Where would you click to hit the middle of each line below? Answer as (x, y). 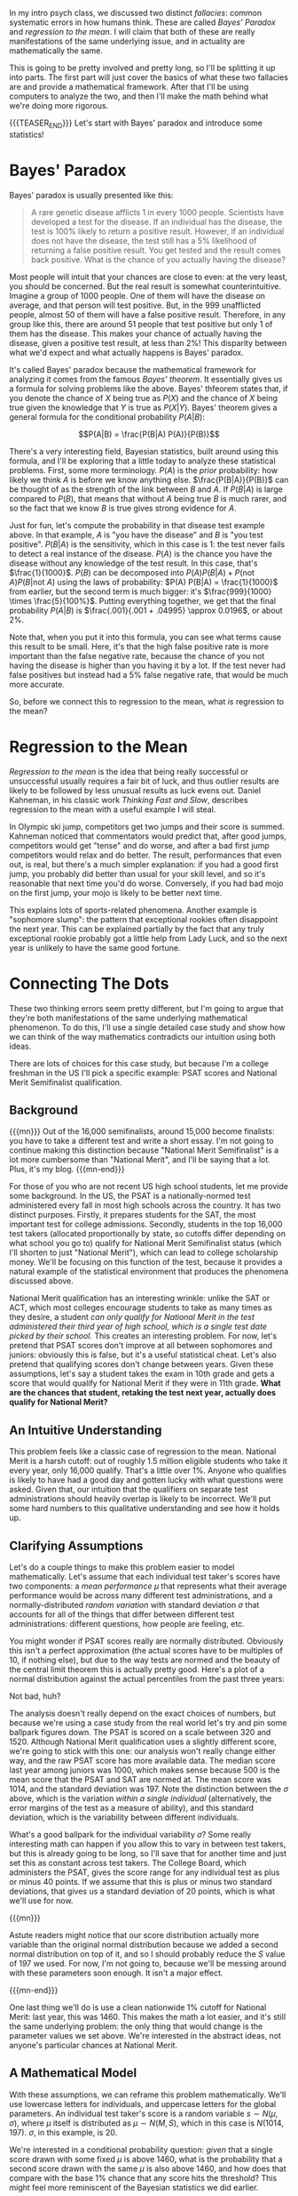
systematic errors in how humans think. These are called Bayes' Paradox (143, 22)
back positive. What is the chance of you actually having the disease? (158, 259)
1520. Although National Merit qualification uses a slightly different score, (143, 1742)
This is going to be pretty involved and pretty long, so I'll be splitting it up (142, 68)
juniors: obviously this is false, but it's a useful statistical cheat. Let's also (143, 1355)
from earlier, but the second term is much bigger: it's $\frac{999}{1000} (141, 591)
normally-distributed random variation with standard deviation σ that (134, 1605)
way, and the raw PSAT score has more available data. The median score (142, 1761)
